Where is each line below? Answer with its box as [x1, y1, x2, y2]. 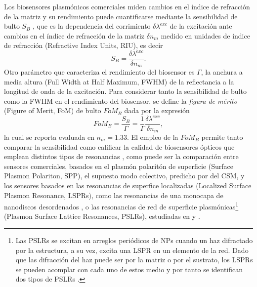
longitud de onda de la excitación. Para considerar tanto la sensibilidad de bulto [4, 86, 247, 96]
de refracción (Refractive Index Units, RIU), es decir [4, 40, 163, 50]
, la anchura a [201, 66, 243, 77]
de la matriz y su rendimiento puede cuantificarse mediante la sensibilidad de [4, 11, 238, 21]
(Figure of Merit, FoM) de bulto [4, 105, 101, 116]
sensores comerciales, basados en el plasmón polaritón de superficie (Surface [4, 161, 233, 171]
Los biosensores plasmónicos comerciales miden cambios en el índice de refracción [4, 1, 250, 11]
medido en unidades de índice [161, 30, 250, 41]
